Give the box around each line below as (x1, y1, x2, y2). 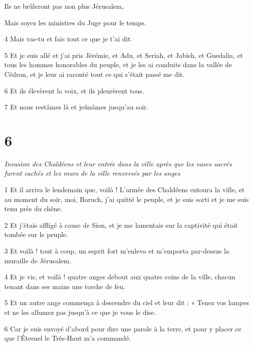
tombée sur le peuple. (4, 229, 68, 239)
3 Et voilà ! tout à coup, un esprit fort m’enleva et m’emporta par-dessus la (4, 246, 230, 256)
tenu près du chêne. (4, 203, 63, 214)
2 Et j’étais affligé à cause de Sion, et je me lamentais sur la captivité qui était (4, 219, 238, 230)
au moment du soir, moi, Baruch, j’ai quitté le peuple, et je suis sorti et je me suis (4, 194, 249, 204)
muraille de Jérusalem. (4, 255, 71, 265)
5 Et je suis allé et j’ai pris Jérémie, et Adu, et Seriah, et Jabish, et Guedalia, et (4, 50, 243, 60)
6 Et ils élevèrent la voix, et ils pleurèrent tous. (4, 85, 144, 95)
